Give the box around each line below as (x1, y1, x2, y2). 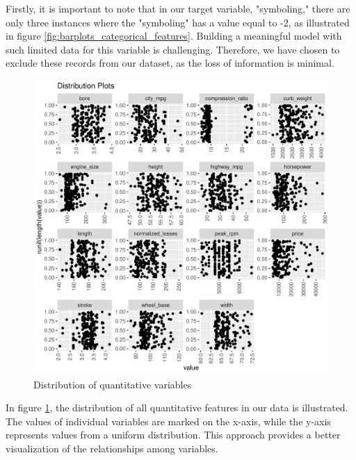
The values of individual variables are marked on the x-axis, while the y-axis (6, 413, 331, 428)
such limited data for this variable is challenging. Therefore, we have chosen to (6, 42, 340, 56)
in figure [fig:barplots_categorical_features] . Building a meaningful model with (6, 28, 342, 43)
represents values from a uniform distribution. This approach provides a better (6, 427, 341, 442)
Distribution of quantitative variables (33, 377, 192, 391)
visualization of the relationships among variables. (6, 441, 218, 455)
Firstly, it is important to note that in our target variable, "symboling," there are (6, 1, 350, 15)
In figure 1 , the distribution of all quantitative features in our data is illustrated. (6, 400, 348, 415)
